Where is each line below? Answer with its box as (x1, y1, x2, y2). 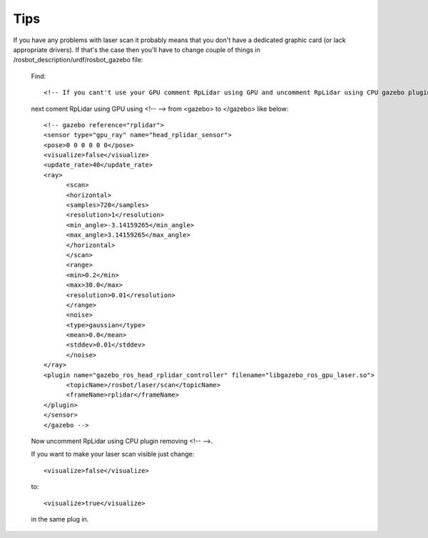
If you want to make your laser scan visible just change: (31, 450, 195, 459)
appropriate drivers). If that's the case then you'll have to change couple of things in (13, 45, 260, 54)
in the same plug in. (31, 514, 89, 523)
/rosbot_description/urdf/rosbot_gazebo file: (13, 56, 143, 64)
